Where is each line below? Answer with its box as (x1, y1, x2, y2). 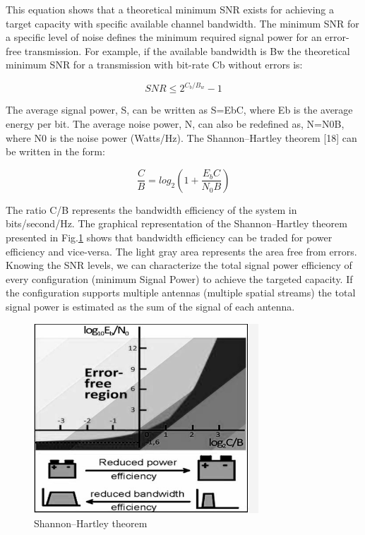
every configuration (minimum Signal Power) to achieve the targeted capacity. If (6, 271, 353, 286)
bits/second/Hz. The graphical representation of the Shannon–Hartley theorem (6, 216, 347, 231)
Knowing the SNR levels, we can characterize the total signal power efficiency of (6, 258, 352, 272)
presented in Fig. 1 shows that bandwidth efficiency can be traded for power (6, 230, 333, 245)
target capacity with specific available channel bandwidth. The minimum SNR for (6, 16, 359, 30)
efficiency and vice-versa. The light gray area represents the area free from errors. (6, 244, 357, 258)
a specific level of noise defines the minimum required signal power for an (6, 30, 322, 44)
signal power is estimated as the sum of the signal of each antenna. (6, 299, 295, 313)
